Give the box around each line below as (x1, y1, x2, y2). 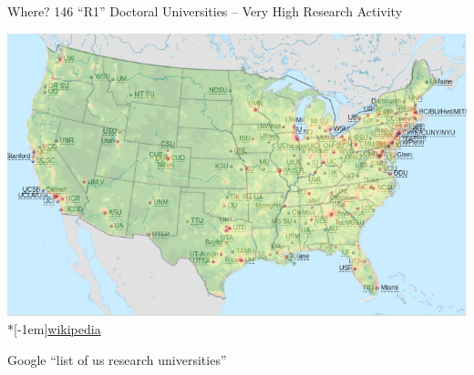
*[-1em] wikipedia (7, 319, 101, 339)
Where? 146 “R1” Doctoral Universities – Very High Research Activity (7, 2, 403, 20)
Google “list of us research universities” (7, 350, 227, 369)
